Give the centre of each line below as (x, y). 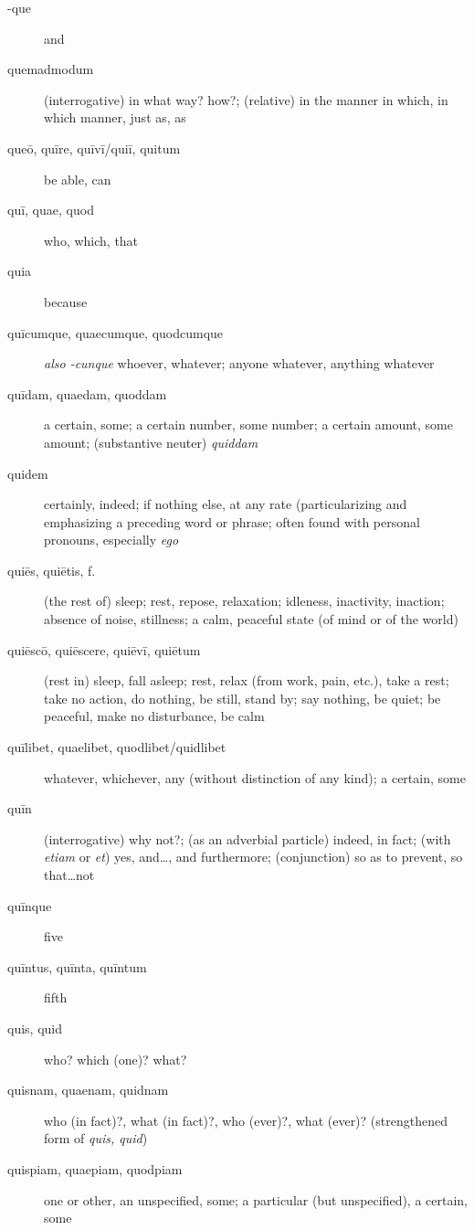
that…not (69, 875)
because (66, 301)
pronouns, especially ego (111, 540)
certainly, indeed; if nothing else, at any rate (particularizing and (226, 504)
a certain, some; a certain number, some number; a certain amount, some (248, 424)
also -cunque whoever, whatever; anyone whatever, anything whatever (239, 363)
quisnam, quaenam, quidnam (88, 1090)
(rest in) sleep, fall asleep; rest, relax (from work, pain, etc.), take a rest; (247, 680)
